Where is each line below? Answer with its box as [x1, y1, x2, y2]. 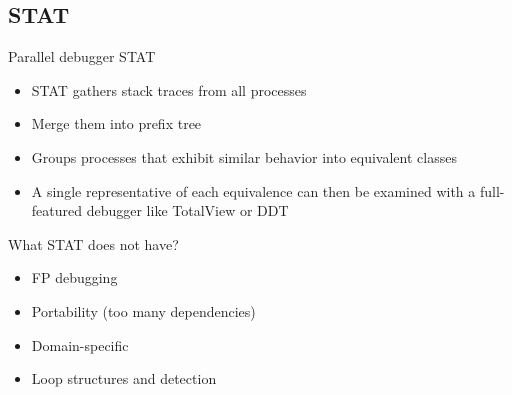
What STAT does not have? [8, 233, 179, 254]
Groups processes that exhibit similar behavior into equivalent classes [31, 146, 457, 167]
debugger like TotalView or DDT [86, 200, 289, 221]
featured [31, 200, 83, 221]
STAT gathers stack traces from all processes [31, 79, 307, 100]
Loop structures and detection [31, 368, 217, 389]
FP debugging [31, 267, 118, 288]
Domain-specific [31, 334, 129, 355]
